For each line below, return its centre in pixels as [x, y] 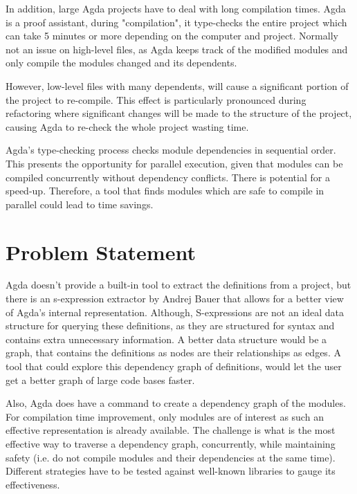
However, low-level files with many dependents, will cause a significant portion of [177, 85]
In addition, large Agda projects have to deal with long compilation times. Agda [176, 8]
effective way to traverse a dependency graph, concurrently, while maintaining [171, 443]
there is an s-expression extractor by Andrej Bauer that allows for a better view [175, 299]
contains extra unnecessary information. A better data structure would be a [166, 339]
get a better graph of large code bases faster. [100, 379]
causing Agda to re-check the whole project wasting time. [127, 126]
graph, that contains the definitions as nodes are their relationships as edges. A [173, 353]
